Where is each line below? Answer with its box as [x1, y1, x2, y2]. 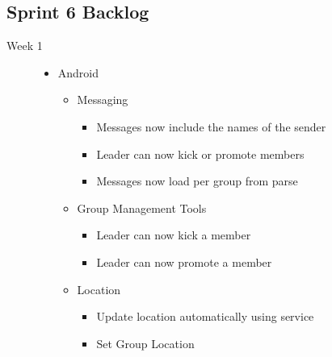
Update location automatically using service [96, 308, 314, 325]
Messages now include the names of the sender [96, 118, 326, 135]
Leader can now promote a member [96, 253, 272, 270]
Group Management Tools [77, 199, 207, 216]
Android [57, 64, 99, 81]
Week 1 [6, 37, 43, 54]
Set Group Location [96, 334, 195, 351]
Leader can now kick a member [96, 226, 251, 243]
